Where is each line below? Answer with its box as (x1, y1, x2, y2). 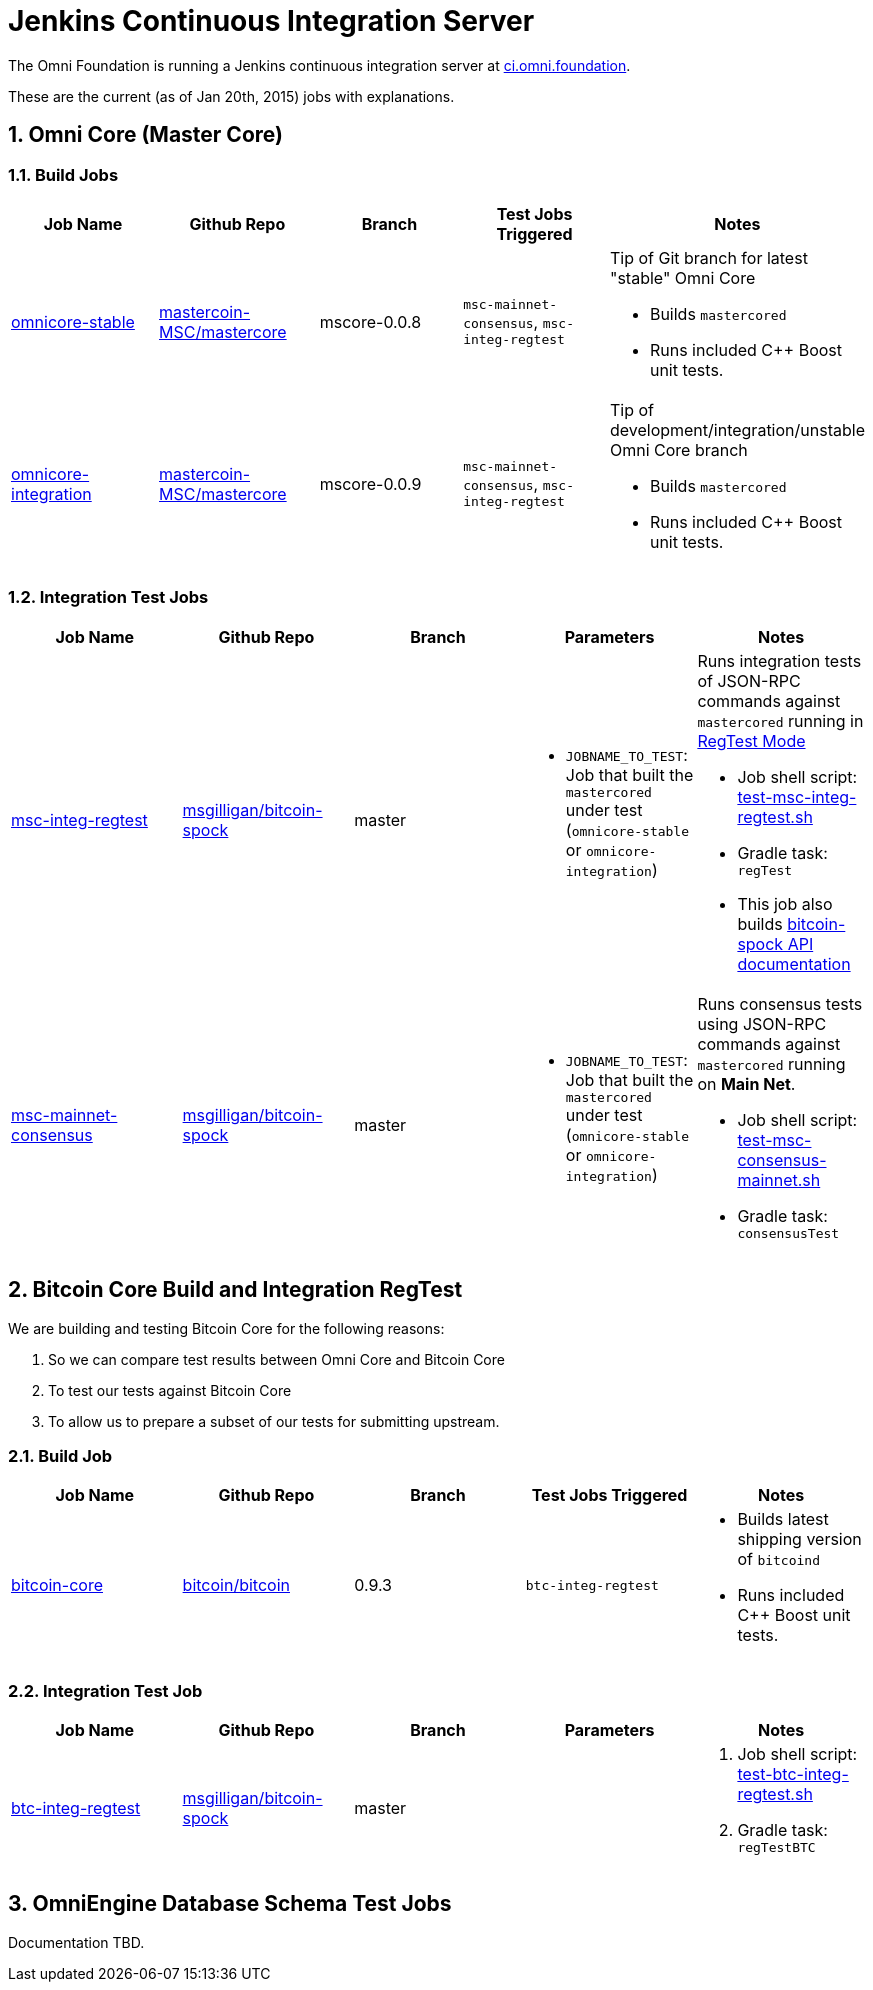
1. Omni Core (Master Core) (8, 122, 283, 148)
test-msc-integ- (737, 786, 857, 807)
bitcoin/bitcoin (182, 1575, 290, 1596)
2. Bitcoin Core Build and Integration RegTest (8, 1277, 463, 1303)
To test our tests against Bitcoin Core (48, 1381, 292, 1399)
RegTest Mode (697, 730, 806, 751)
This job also (737, 893, 833, 914)
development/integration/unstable (609, 419, 865, 440)
